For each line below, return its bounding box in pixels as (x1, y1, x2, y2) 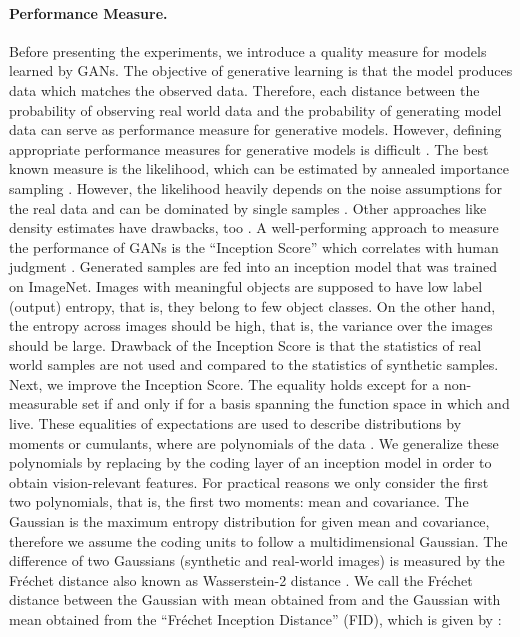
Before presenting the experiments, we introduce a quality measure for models (9, 40, 487, 61)
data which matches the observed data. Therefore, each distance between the (9, 79, 480, 100)
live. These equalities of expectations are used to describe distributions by (9, 413, 462, 434)
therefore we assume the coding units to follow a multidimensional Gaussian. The (9, 530, 508, 551)
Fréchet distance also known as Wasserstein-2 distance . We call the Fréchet (9, 569, 473, 590)
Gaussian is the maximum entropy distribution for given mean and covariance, (9, 511, 490, 532)
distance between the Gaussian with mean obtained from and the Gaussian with (9, 589, 501, 610)
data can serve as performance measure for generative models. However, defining (9, 119, 502, 140)
